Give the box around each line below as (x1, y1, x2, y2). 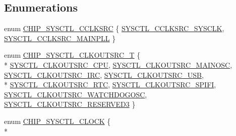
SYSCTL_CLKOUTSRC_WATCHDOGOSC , (4, 89, 147, 99)
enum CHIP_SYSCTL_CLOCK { (4, 115, 111, 126)
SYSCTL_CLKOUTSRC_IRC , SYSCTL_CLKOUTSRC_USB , (4, 69, 204, 80)
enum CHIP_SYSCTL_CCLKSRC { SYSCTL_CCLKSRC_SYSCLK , (4, 23, 224, 34)
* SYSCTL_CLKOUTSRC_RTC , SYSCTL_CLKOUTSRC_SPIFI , (4, 79, 216, 90)
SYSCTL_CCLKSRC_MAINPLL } (4, 33, 116, 43)
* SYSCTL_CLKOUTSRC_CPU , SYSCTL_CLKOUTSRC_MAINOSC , (4, 59, 232, 70)
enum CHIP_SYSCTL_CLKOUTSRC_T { (4, 50, 141, 60)
